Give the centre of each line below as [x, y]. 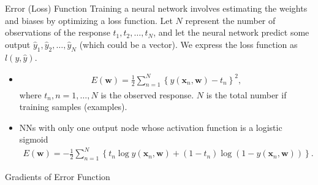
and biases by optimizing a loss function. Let [89, 20]
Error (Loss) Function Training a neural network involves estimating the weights [156, 8]
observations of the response [58, 32]
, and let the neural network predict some [231, 32]
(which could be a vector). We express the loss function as [188, 44]
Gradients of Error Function [58, 177]
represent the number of [230, 20]
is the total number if [246, 94]
